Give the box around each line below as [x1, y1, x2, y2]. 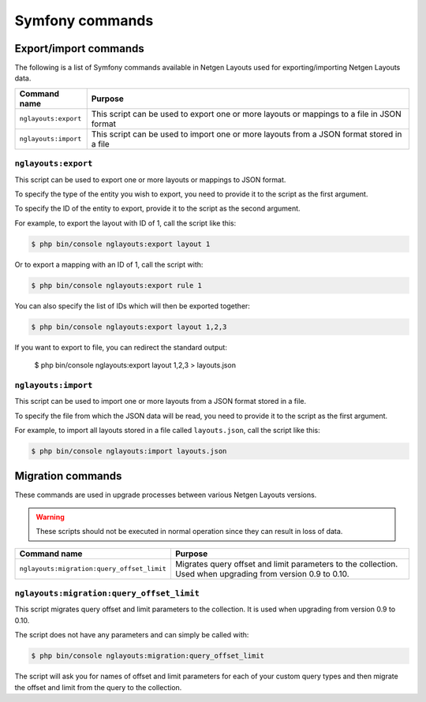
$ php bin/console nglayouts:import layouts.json [31, 446, 227, 455]
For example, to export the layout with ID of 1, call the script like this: [14, 218, 237, 228]
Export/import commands [14, 42, 145, 55]
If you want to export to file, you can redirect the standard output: [14, 342, 228, 352]
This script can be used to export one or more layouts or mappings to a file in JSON [91, 108, 402, 119]
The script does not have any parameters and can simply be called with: [14, 630, 249, 640]
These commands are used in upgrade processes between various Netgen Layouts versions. [14, 490, 317, 500]
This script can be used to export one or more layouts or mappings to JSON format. [14, 174, 286, 185]
